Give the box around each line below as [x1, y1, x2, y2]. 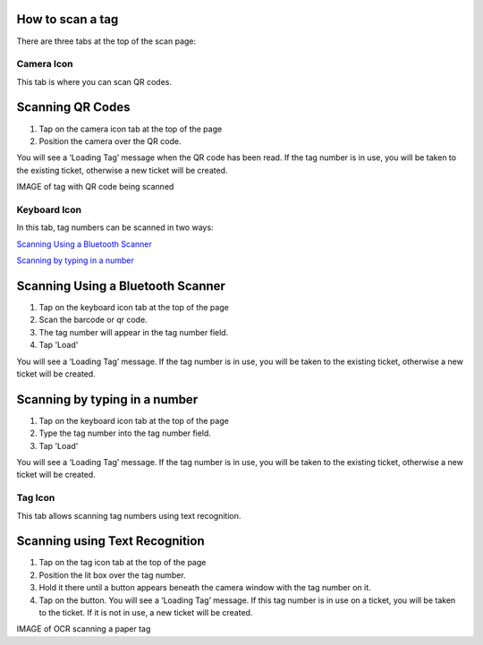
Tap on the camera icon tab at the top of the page [38, 123, 223, 134]
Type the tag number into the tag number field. [38, 428, 212, 438]
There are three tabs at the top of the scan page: [16, 36, 197, 47]
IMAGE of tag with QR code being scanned [16, 182, 174, 192]
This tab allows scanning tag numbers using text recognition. [16, 510, 241, 521]
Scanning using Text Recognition [16, 533, 205, 549]
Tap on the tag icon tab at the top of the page [38, 557, 207, 568]
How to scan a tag [16, 12, 119, 27]
